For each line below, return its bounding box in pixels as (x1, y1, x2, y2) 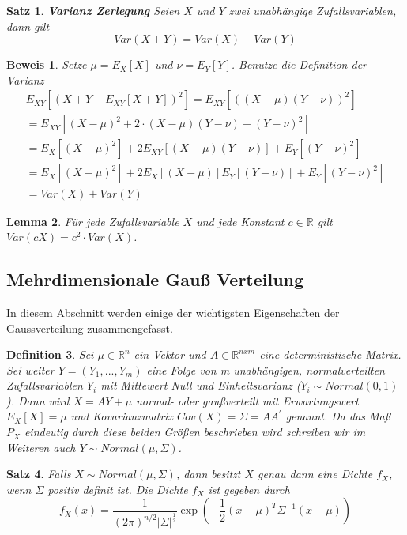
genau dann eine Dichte (258, 465, 373, 482)
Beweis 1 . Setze (6, 56, 87, 73)
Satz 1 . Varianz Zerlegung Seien (6, 2, 180, 18)
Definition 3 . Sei (6, 346, 94, 363)
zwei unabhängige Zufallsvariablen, (228, 2, 397, 18)
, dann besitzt (175, 465, 241, 482)
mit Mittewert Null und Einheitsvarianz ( (100, 377, 301, 394)
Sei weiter (6, 361, 55, 378)
